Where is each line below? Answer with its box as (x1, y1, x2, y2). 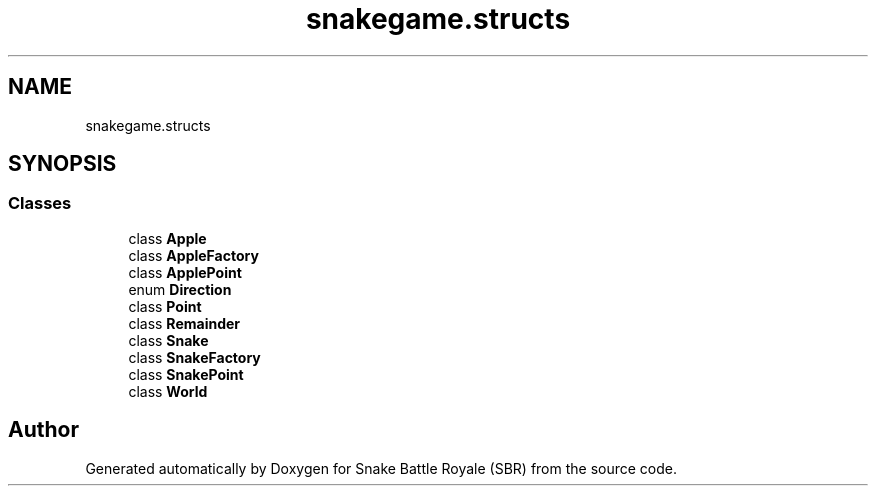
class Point (128, 297, 202, 315)
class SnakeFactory (128, 348, 261, 366)
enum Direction (128, 280, 232, 298)
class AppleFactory (128, 246, 259, 264)
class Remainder (128, 314, 241, 332)
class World (128, 382, 208, 400)
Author (8, 417, 79, 443)
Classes (8, 193, 72, 214)
